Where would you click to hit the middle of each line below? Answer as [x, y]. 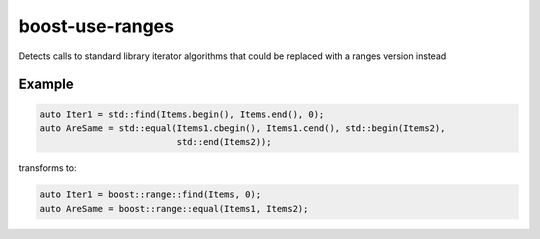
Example [46, 84]
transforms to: [47, 168]
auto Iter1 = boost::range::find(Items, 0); [150, 194]
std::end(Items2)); [224, 142]
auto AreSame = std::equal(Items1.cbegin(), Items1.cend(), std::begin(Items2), [242, 128]
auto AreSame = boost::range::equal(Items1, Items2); [174, 208]
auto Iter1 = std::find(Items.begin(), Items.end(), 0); [182, 114]
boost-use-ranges [96, 26]
